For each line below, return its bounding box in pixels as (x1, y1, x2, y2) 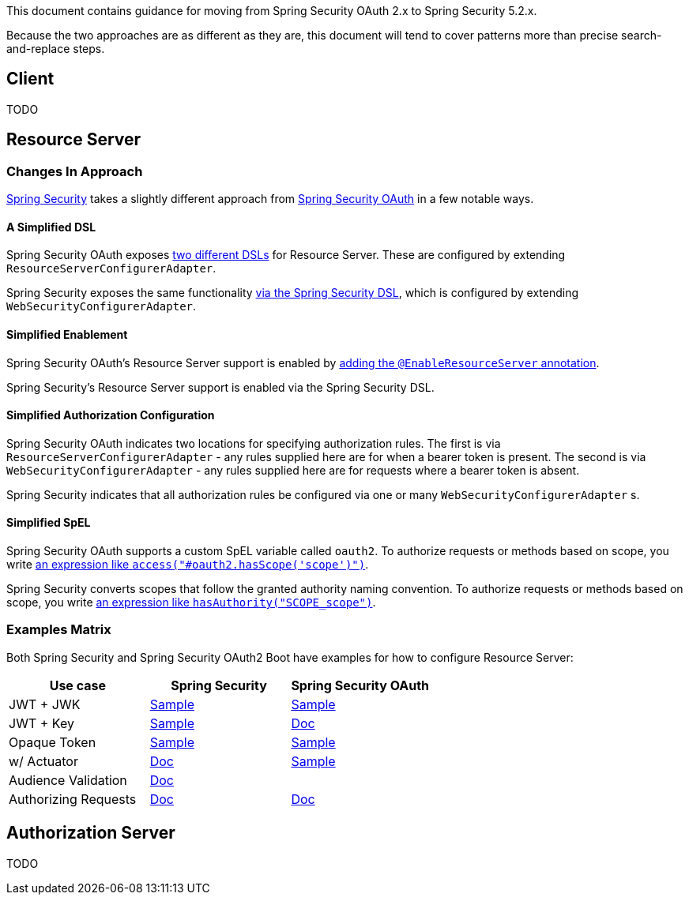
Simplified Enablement (6, 327, 128, 341)
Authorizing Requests (9, 790, 137, 807)
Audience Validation (9, 771, 127, 788)
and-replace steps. (6, 42, 105, 55)
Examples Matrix (6, 621, 111, 638)
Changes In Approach (6, 163, 143, 179)
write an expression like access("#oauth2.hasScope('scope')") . (6, 557, 369, 571)
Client (6, 69, 55, 89)
